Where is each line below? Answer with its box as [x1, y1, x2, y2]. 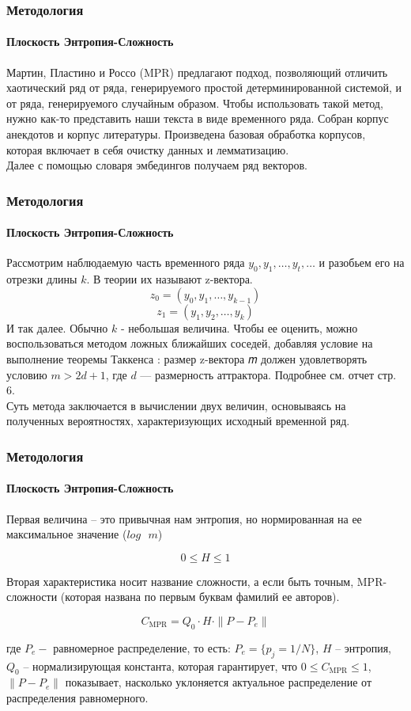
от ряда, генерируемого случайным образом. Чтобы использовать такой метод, [6, 94, 383, 111]
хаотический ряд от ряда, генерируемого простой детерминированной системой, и [6, 79, 402, 96]
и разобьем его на [319, 254, 405, 271]
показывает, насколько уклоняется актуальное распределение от [65, 674, 371, 690]
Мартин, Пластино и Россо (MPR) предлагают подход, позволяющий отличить [6, 63, 388, 80]
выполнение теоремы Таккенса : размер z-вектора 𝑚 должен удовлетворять [6, 351, 368, 367]
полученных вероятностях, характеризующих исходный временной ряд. [6, 413, 350, 429]
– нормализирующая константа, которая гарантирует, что [23, 657, 298, 674]
